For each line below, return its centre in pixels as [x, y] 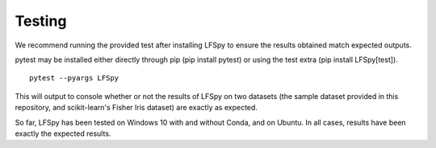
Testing [41, 21]
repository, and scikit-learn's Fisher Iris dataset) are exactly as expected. [136, 108]
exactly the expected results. [63, 134]
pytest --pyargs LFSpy [74, 78]
